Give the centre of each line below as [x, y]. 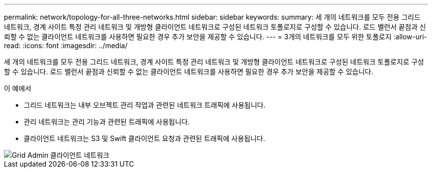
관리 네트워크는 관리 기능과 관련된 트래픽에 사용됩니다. [107, 122]
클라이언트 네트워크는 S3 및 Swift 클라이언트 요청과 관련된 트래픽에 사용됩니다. [144, 138]
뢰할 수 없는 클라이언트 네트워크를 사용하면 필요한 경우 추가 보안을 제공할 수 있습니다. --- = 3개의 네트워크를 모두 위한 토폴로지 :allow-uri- [216, 37]
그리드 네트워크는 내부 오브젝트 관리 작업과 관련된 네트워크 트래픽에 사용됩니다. [145, 105]
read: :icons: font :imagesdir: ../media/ [66, 45]
